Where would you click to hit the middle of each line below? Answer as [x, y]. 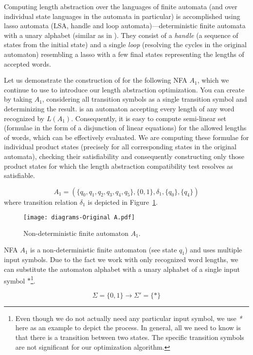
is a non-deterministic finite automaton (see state [104, 249]
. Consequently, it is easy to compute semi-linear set [149, 118]
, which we [213, 80]
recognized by [24, 118]
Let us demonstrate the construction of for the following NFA [96, 80]
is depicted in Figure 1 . [123, 202]
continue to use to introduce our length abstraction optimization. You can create [124, 89]
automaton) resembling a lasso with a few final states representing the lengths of [124, 54]
